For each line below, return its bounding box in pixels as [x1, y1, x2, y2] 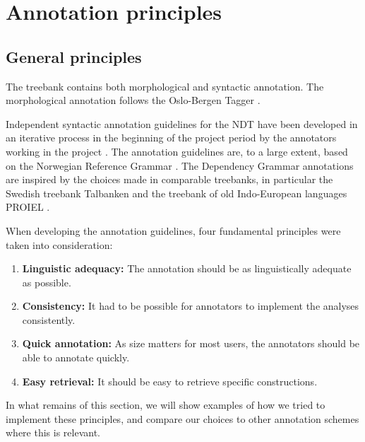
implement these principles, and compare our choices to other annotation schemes [6, 411, 359, 426]
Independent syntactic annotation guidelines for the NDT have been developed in [6, 116, 358, 131]
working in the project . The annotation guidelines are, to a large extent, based [6, 144, 348, 158]
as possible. [22, 274, 71, 289]
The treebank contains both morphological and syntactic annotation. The [6, 78, 324, 93]
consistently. [22, 312, 76, 327]
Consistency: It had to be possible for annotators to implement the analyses [22, 298, 359, 313]
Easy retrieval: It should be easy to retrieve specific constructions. [22, 373, 318, 388]
